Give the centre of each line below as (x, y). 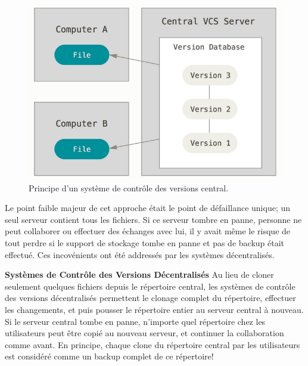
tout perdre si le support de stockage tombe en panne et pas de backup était (145, 242)
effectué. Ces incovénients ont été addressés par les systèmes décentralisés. (140, 254)
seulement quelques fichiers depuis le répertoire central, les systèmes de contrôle (150, 286)
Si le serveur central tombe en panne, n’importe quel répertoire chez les (135, 321)
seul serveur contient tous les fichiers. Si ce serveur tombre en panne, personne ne (153, 219)
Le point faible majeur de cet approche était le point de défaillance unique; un (148, 208)
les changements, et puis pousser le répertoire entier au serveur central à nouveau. (154, 309)
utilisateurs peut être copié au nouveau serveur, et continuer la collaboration (144, 333)
